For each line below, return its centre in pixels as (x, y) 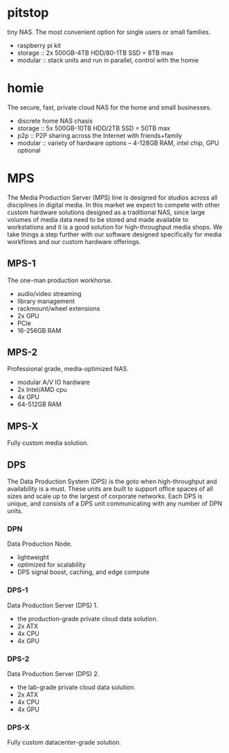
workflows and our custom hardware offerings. (74, 241)
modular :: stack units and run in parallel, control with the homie (108, 60)
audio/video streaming (49, 293)
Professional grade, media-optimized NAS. (68, 369)
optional (29, 150)
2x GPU (28, 315)
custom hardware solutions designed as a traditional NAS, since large (106, 212)
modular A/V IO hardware (54, 382)
